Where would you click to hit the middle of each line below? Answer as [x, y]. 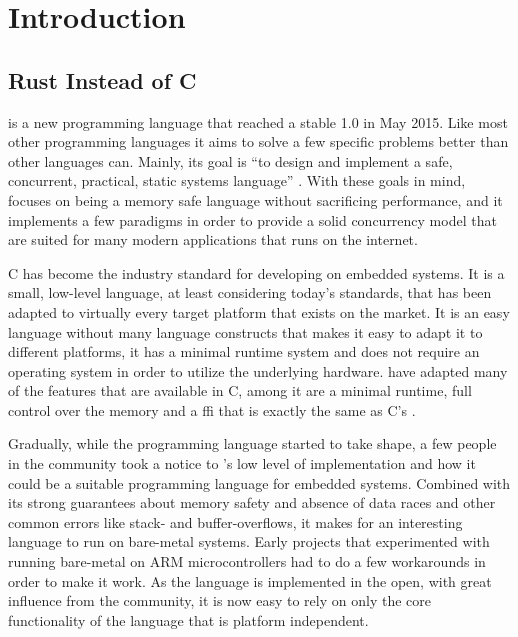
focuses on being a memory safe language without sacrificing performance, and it [255, 199]
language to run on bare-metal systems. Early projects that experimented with [249, 541]
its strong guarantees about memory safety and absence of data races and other [252, 502]
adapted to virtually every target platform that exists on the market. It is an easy [259, 311]
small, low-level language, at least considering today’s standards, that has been [250, 292]
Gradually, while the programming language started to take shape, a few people [252, 443]
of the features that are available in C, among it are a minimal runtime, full [240, 390]
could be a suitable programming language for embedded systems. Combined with [259, 482]
